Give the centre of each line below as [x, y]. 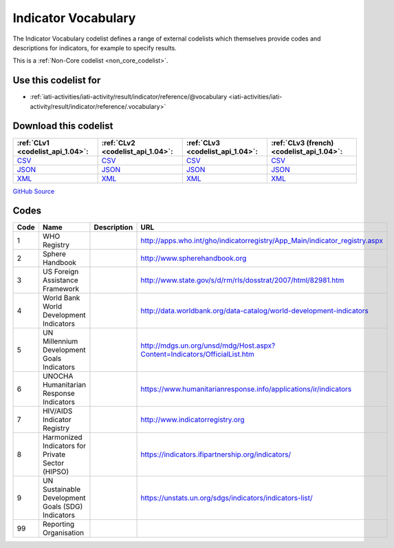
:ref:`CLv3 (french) [302, 143]
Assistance [60, 280]
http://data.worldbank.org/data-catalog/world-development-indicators [255, 311]
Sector [53, 463]
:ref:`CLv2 [118, 143]
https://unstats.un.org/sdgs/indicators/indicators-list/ [227, 498]
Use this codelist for [57, 80]
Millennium [60, 341]
